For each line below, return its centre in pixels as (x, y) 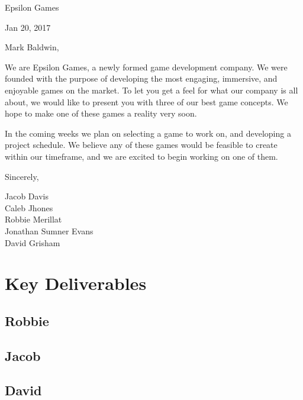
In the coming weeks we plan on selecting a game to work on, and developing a (148, 133)
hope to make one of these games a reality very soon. (101, 113)
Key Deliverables (76, 283)
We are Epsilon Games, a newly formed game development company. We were (146, 67)
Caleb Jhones (29, 207)
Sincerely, (22, 176)
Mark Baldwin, (32, 47)
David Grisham (33, 242)
